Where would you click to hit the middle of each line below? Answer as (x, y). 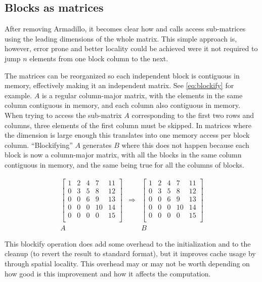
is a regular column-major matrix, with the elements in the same (142, 95)
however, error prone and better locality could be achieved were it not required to (131, 48)
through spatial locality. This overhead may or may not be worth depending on (127, 263)
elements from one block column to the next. (99, 58)
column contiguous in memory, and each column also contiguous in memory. (122, 105)
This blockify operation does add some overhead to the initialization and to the (128, 243)
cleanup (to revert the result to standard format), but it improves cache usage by (130, 253)
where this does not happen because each (185, 145)
